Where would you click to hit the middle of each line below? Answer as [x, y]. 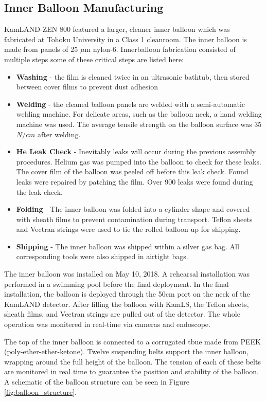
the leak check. [39, 192]
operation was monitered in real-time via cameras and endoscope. [107, 324]
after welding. [59, 134]
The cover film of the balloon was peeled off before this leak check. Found [132, 171]
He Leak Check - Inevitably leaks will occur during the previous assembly [136, 151]
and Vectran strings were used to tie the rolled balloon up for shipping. [128, 229]
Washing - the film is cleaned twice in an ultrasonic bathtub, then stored [133, 76]
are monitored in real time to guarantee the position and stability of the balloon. [132, 371]
